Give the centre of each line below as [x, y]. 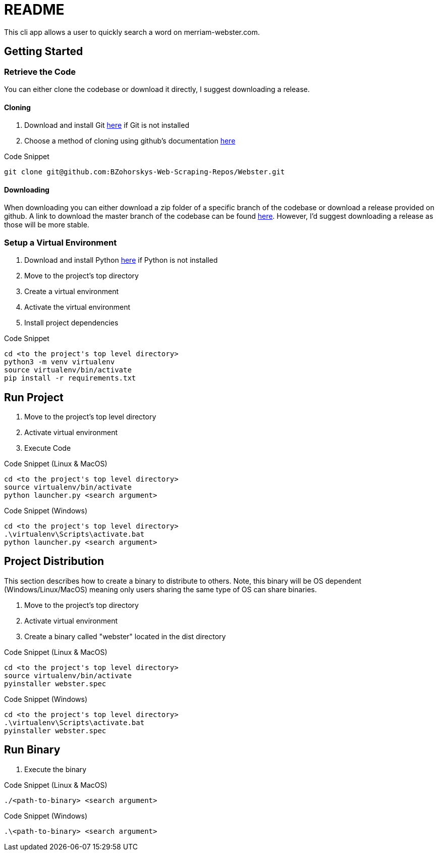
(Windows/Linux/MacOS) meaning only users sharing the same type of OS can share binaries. [160, 589]
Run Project [34, 397]
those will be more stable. [47, 225]
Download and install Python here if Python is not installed [121, 260]
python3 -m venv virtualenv [60, 362]
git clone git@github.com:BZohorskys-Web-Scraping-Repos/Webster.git [145, 172]
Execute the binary [56, 769]
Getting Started [44, 52]
